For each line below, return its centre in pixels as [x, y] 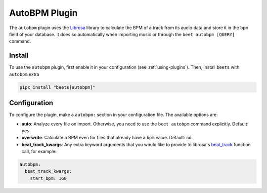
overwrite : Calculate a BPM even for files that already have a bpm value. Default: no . [107, 138]
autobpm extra [24, 74]
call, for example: [39, 152]
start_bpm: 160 [48, 178]
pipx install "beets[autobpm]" [58, 87]
